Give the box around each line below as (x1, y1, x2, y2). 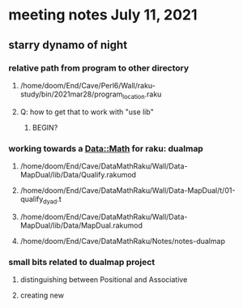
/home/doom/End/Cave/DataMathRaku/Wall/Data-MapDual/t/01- (19, 185, 236, 195)
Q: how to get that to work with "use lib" (19, 107, 154, 117)
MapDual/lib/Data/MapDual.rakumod (19, 220, 143, 230)
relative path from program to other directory (8, 62, 190, 74)
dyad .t (43, 194, 62, 206)
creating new (19, 290, 65, 301)
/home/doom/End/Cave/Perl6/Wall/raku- (19, 80, 156, 90)
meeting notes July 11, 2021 (8, 6, 198, 24)
